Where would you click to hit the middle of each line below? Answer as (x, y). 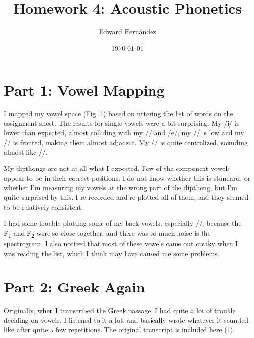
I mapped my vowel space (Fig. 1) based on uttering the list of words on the (119, 113)
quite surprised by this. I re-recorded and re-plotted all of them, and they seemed (126, 197)
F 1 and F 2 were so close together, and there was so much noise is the (107, 233)
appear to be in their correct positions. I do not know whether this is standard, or (127, 178)
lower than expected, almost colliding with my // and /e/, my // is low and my (124, 133)
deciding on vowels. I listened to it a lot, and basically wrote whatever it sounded (126, 320)
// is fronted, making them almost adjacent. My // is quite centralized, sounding (126, 142)
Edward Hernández (127, 32)
